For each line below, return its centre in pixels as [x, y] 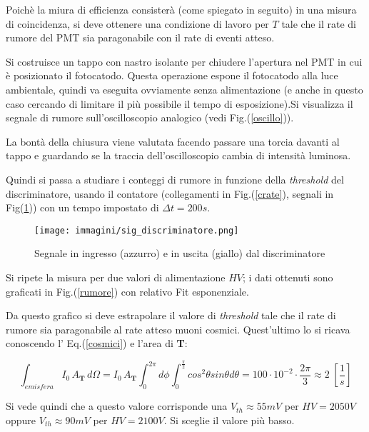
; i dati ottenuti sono [288, 277]
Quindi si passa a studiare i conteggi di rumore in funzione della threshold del [175, 179]
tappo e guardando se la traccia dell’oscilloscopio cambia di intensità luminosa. [178, 155]
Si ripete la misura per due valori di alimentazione [116, 277]
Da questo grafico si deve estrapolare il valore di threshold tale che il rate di [171, 315]
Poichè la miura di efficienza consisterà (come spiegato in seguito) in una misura [181, 9]
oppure [21, 420]
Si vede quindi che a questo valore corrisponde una [117, 406]
